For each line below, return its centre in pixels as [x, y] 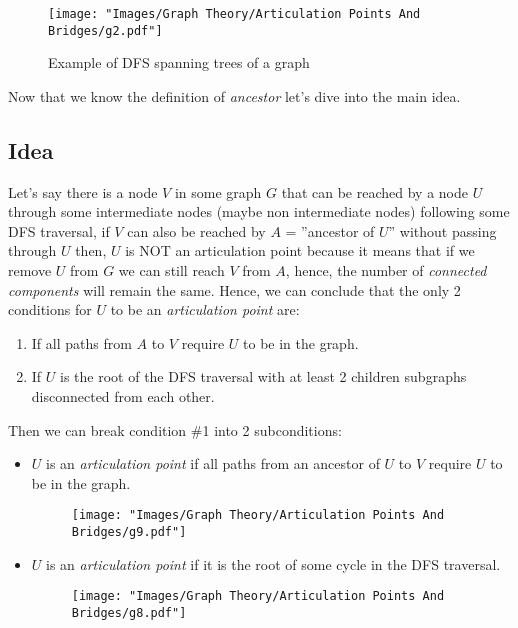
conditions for [50, 309]
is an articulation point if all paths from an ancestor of [213, 463]
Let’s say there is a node [83, 191]
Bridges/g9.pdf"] [129, 532]
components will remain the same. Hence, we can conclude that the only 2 [234, 289]
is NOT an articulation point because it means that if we [300, 250]
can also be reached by [196, 230]
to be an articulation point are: [205, 309]
